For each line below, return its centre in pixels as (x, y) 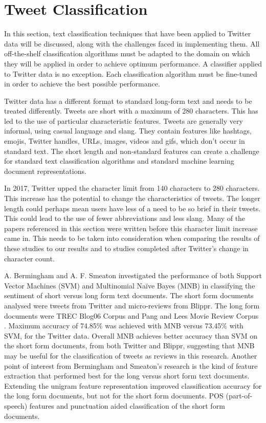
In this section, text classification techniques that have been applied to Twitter (128, 34)
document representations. (45, 171)
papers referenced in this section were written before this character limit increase (131, 228)
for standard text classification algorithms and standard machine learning (119, 161)
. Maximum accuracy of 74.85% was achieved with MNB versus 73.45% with (124, 326)
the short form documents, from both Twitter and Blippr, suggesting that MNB (129, 346)
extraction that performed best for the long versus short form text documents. (127, 376)
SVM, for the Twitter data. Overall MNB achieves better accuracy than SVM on (131, 335)
